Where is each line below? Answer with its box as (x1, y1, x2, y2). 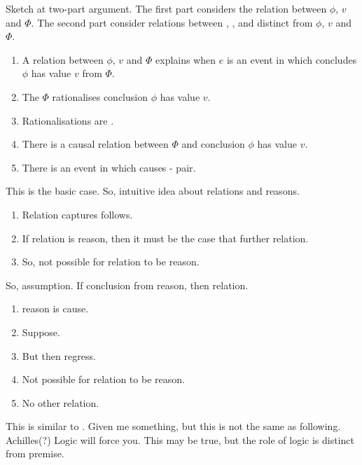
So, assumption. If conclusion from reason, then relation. (6, 277, 249, 292)
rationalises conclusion (52, 89, 148, 104)
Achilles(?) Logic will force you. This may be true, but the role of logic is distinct (6, 432, 354, 447)
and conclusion (181, 137, 245, 151)
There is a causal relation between (22, 137, 169, 151)
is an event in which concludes (226, 52, 357, 67)
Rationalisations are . (22, 113, 114, 127)
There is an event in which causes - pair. (22, 160, 196, 174)
